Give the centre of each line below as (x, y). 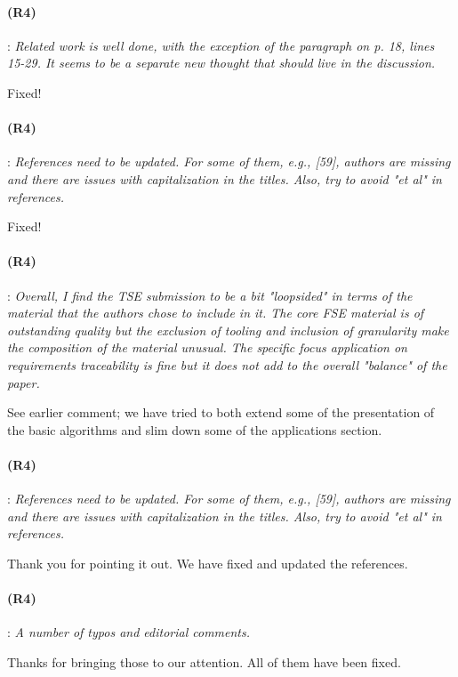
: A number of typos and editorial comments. (129, 632)
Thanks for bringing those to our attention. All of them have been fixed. (204, 661)
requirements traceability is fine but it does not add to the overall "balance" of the (227, 364)
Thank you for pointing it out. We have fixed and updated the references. (208, 563)
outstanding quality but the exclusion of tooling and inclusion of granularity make (228, 330)
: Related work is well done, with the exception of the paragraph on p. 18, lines (221, 45)
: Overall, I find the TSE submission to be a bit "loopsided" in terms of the (210, 295)
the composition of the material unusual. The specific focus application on (207, 347)
